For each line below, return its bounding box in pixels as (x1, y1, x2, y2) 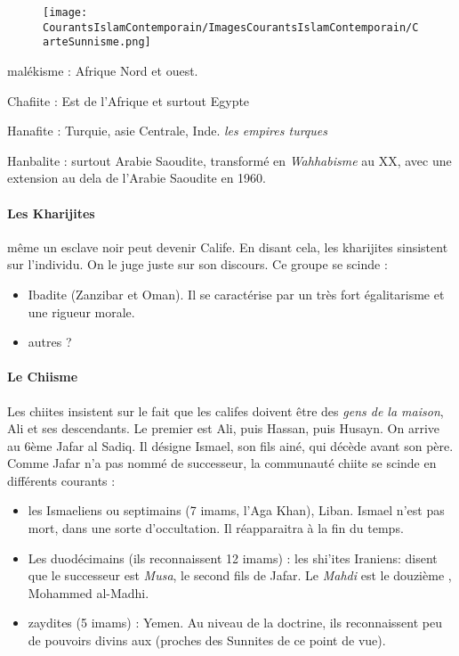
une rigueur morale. (28, 302, 135, 321)
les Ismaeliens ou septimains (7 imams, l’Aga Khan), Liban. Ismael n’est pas (28, 501, 445, 520)
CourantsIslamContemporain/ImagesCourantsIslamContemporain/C (43, 20, 419, 34)
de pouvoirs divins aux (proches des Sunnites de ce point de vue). (28, 631, 386, 650)
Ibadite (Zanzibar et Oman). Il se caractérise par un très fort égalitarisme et (28, 284, 445, 303)
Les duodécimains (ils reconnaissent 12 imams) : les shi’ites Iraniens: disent (28, 548, 438, 567)
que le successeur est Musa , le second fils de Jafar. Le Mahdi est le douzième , (28, 566, 452, 585)
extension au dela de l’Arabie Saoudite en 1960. (7, 168, 267, 187)
